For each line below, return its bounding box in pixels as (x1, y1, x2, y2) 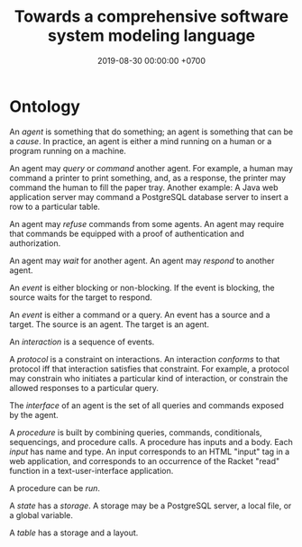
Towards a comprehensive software (14, 6, 289, 27)
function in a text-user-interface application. (9, 465, 174, 476)
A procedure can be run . (9, 482, 101, 493)
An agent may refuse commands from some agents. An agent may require (9, 218, 285, 229)
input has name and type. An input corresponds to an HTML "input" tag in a (9, 446, 290, 457)
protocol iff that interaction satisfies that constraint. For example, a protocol (9, 363, 290, 374)
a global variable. (9, 509, 74, 520)
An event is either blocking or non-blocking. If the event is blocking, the (9, 282, 275, 293)
